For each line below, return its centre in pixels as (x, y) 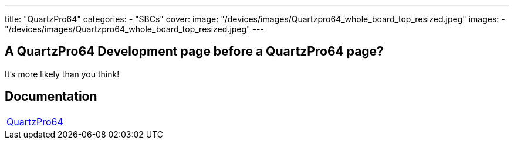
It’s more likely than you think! (62, 74)
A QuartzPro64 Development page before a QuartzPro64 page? (194, 52)
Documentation (51, 97)
